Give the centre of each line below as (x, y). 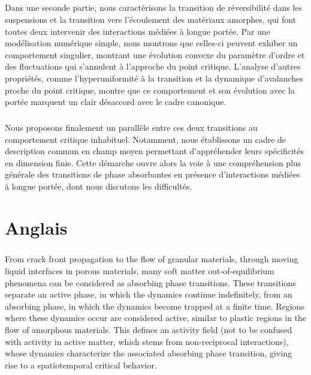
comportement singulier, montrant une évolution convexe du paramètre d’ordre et (155, 54)
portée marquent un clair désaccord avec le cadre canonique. (116, 102)
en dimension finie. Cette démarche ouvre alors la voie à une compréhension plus (153, 162)
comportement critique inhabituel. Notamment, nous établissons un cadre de (146, 139)
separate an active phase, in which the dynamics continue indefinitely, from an (149, 294)
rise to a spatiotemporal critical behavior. (81, 364)
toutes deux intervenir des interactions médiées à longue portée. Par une (138, 31)
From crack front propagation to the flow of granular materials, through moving (152, 259)
